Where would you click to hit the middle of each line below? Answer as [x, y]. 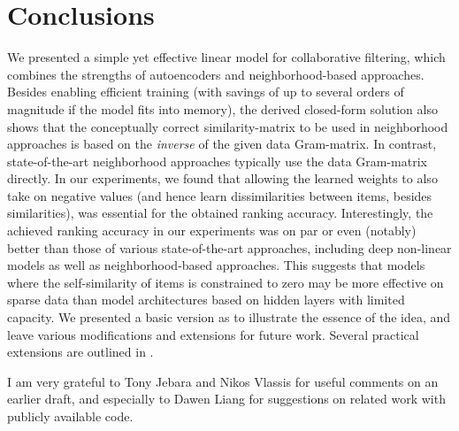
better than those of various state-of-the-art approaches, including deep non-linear [229, 247]
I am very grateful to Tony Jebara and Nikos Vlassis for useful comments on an [223, 381]
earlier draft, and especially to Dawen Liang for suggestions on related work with [226, 399]
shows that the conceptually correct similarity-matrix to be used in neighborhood [228, 126]
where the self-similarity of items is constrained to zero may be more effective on [226, 282]
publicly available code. [70, 416]
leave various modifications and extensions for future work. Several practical [213, 334]
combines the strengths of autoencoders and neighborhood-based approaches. [216, 74]
